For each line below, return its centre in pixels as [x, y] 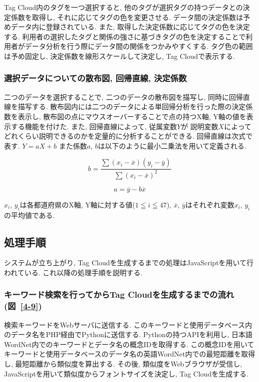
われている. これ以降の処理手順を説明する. [73, 272]
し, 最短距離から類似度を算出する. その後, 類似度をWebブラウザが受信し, [123, 364]
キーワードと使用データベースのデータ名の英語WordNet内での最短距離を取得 [129, 354]
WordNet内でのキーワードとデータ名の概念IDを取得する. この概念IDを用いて [129, 344]
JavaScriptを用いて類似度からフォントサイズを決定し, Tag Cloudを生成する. [126, 373]
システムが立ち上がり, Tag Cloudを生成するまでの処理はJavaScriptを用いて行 [129, 263]
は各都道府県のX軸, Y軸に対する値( [77, 204]
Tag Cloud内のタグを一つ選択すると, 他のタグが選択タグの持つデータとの [124, 7]
